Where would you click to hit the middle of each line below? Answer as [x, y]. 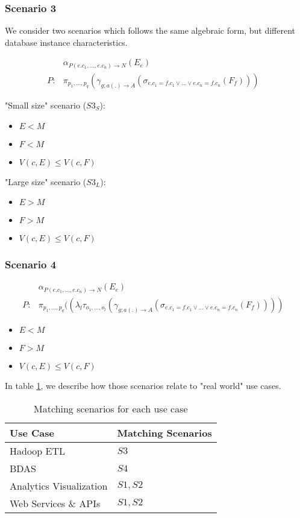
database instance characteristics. [66, 42]
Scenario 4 [31, 264]
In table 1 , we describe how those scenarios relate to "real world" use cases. [143, 385]
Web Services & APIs [55, 503]
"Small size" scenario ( [46, 105]
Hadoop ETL [38, 450]
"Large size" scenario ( [46, 181]
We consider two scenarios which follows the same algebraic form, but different [150, 30]
